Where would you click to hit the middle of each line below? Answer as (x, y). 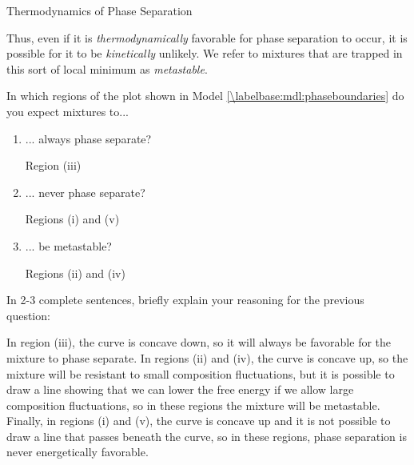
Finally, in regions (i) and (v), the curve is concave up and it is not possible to (199, 421)
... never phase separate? (85, 192)
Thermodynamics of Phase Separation (100, 10)
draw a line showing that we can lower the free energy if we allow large (180, 389)
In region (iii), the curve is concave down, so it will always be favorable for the (199, 342)
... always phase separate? (88, 138)
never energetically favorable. (78, 452)
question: (28, 315)
